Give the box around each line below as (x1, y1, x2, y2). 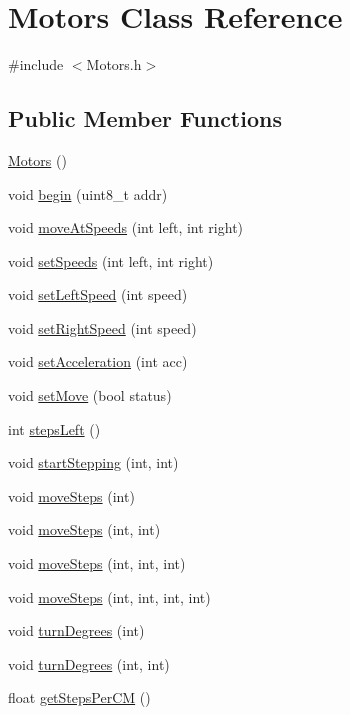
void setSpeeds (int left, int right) (8, 250, 214, 271)
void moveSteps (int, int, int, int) (8, 586, 211, 607)
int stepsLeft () (8, 418, 101, 439)
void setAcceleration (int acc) (8, 351, 188, 372)
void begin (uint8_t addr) (8, 183, 168, 204)
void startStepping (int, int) (8, 452, 179, 473)
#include (8, 54, 64, 75)
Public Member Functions (8, 103, 282, 134)
